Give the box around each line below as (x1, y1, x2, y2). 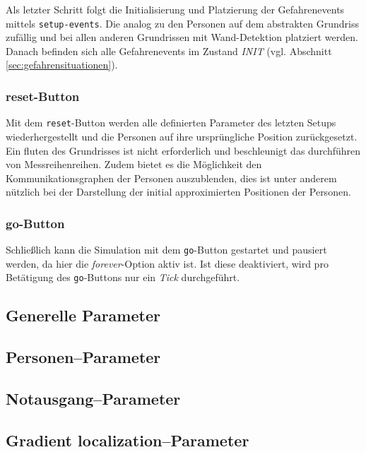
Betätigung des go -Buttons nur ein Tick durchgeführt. (6, 270, 240, 285)
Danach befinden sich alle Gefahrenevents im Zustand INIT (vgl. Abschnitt (6, 43, 332, 58)
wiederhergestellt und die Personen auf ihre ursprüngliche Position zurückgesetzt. (6, 129, 358, 143)
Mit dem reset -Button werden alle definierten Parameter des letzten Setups (6, 115, 336, 130)
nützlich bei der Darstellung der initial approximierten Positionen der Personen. (6, 184, 351, 199)
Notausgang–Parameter (6, 387, 181, 409)
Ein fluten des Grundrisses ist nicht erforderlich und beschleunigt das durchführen (6, 143, 361, 157)
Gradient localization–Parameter (6, 429, 249, 451)
